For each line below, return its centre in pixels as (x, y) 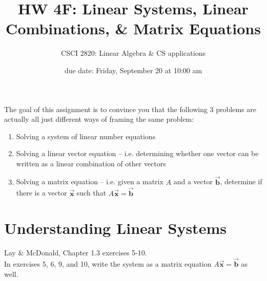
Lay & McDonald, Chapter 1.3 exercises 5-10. (76, 253)
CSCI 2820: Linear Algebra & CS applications (133, 53)
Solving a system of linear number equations (86, 136)
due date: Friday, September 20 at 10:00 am (133, 70)
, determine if (241, 181)
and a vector (193, 181)
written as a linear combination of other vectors (91, 163)
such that (91, 193)
